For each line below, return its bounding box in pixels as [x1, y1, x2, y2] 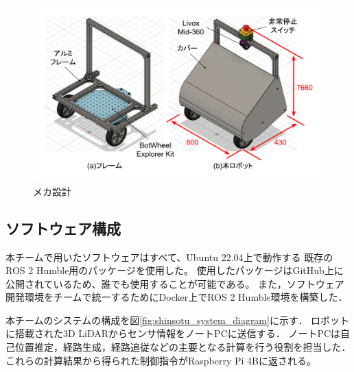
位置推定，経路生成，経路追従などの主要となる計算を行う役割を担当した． [14, 340, 351, 354]
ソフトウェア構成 [5, 217, 121, 238]
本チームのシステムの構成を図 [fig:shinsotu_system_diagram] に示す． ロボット [5, 312, 350, 327]
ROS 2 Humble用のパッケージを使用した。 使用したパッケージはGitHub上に [5, 263, 344, 277]
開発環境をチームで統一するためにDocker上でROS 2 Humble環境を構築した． [5, 290, 348, 304]
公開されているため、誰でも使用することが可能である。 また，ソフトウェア [5, 276, 344, 290]
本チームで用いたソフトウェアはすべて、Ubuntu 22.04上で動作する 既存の [5, 249, 333, 264]
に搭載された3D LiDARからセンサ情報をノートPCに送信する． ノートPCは [5, 326, 341, 340]
